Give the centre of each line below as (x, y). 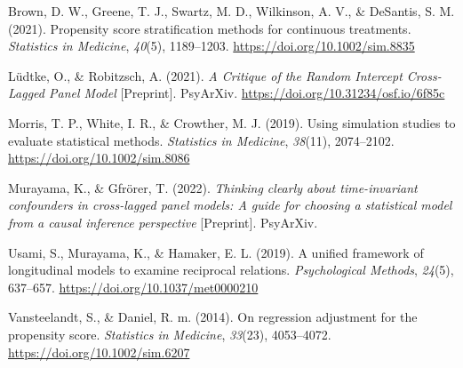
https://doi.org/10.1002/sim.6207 (99, 352)
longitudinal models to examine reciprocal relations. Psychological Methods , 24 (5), (231, 270)
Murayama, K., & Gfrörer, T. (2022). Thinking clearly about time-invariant (213, 187)
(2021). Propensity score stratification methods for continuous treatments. (210, 28)
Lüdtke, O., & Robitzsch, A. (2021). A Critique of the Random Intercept (205, 75)
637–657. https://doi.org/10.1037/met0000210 (133, 287)
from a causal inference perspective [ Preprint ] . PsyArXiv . (163, 222)
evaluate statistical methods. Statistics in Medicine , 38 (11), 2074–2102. (201, 140)
